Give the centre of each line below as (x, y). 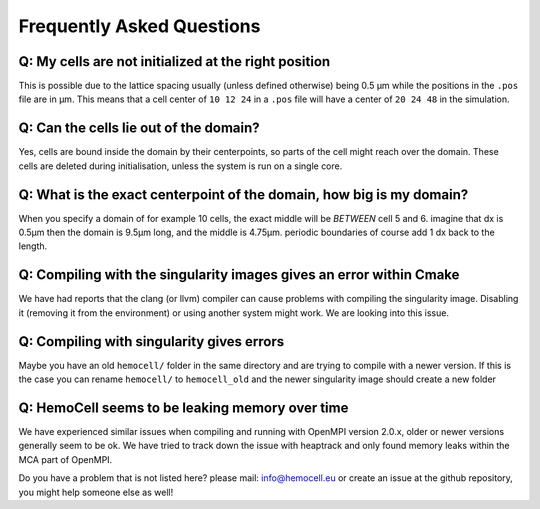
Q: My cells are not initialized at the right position (174, 61)
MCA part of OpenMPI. (65, 459)
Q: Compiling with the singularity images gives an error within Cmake (239, 275)
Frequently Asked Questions (139, 26)
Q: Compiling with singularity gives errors (151, 341)
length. (33, 246)
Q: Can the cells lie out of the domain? (139, 128)
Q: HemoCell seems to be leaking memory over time (183, 407)
